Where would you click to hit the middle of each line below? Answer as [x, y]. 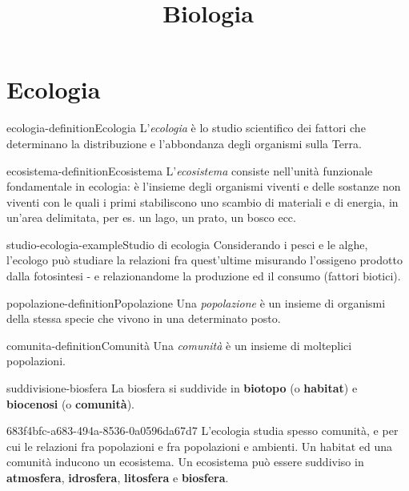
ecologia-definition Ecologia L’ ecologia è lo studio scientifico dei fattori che [186, 128]
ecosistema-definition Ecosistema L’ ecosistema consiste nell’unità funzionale [190, 170]
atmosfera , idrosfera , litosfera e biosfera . [118, 477]
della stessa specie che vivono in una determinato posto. [144, 318]
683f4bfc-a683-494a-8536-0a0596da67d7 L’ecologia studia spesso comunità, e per [202, 431]
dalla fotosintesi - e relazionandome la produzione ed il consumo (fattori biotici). [204, 276]
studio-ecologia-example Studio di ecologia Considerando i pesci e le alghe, [187, 244]
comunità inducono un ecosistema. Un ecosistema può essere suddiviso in [185, 462]
